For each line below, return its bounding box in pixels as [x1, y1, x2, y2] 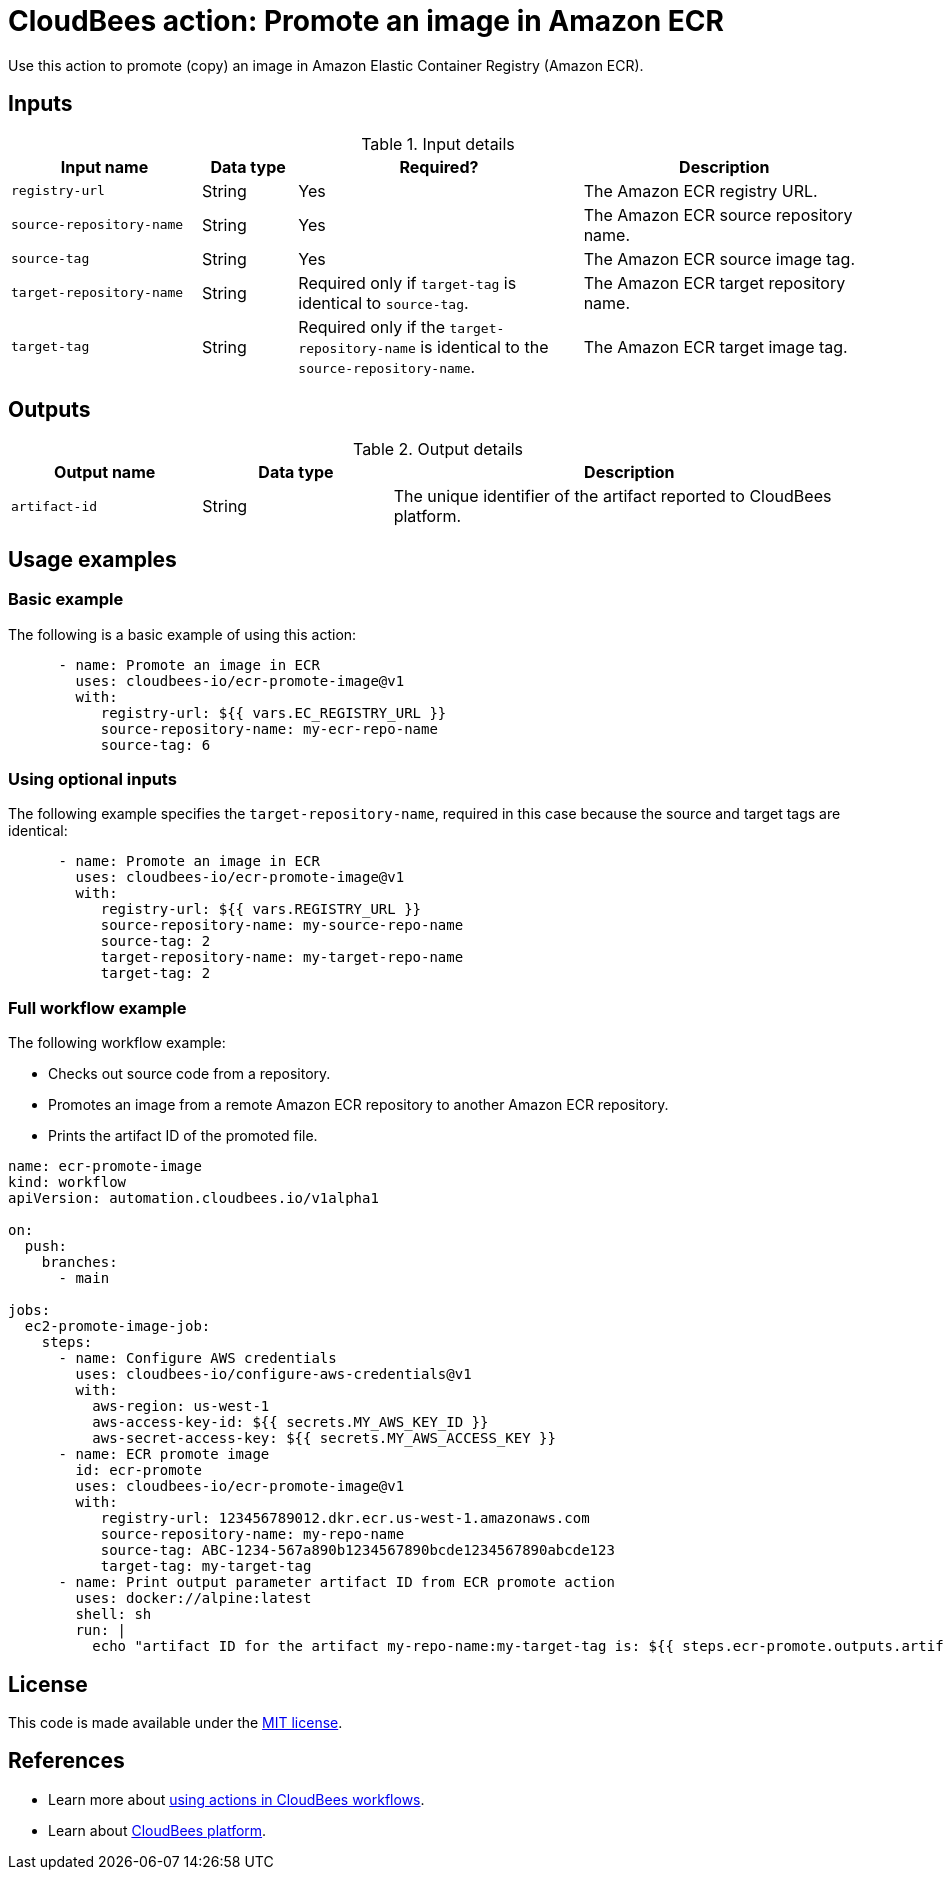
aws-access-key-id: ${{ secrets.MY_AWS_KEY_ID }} [92, 1414, 489, 1431]
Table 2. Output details [352, 439, 524, 460]
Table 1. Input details [361, 133, 515, 154]
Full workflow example [8, 997, 187, 1018]
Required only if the [298, 316, 446, 337]
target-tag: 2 [100, 965, 211, 982]
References [8, 1748, 125, 1774]
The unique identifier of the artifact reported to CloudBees [393, 486, 832, 507]
